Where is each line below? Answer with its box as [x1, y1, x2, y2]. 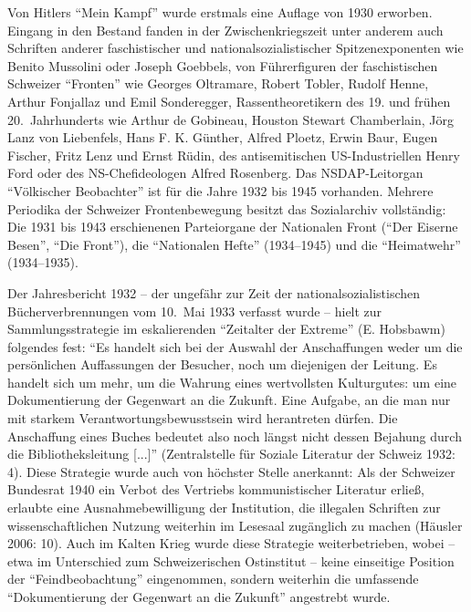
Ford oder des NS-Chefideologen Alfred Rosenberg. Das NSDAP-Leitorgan [7, 163, 424, 182]
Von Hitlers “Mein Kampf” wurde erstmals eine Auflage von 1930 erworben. [7, 3, 433, 21]
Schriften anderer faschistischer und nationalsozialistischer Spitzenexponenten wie [7, 38, 464, 57]
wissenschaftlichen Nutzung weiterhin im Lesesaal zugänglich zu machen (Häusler [7, 515, 463, 534]
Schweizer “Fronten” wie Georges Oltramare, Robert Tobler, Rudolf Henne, [7, 74, 429, 93]
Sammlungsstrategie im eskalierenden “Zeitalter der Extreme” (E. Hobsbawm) [7, 319, 445, 338]
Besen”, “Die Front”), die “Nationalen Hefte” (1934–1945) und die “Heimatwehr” [7, 234, 461, 254]
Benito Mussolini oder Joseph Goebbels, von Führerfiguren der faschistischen [7, 56, 438, 75]
